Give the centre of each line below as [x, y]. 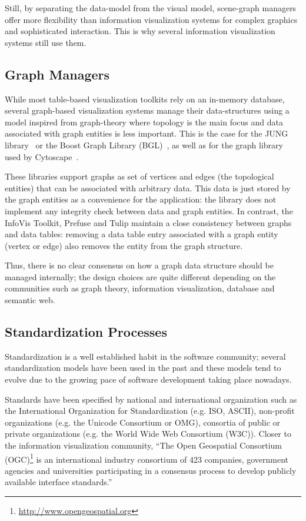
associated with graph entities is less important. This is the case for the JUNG [147, 133]
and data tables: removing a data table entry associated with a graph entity [142, 234]
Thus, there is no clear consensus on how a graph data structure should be [139, 265]
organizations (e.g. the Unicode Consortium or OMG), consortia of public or [143, 422]
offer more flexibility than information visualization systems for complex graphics [151, 19]
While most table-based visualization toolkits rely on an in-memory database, [145, 99]
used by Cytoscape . [42, 156]
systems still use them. [46, 42]
